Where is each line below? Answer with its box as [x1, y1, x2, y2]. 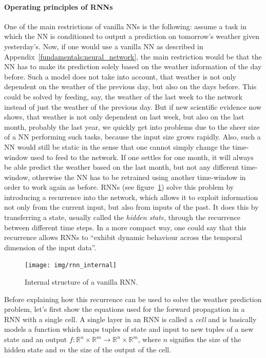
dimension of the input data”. [4, 242, 97, 252]
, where [138, 334, 161, 345]
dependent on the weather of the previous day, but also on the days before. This [4, 81, 257, 92]
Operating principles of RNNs [4, 1, 113, 12]
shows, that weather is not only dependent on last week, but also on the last [4, 111, 244, 122]
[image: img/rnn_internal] [25, 262, 117, 269]
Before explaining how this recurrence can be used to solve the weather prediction [4, 293, 262, 304]
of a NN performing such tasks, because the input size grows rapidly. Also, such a [4, 131, 261, 142]
